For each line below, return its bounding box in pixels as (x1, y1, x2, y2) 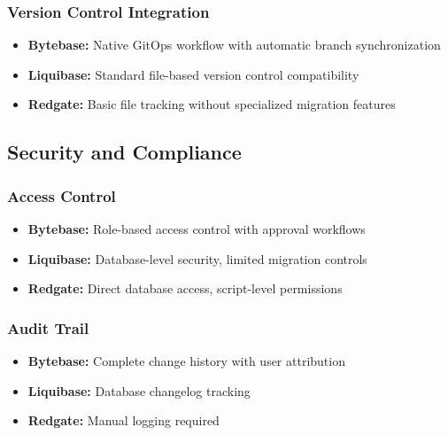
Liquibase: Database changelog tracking (27, 381, 251, 400)
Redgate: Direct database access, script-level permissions (27, 279, 343, 298)
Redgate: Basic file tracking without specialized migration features (27, 95, 396, 113)
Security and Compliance (7, 138, 242, 166)
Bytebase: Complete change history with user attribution (27, 352, 345, 369)
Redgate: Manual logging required (27, 411, 220, 430)
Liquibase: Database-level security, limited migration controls (27, 249, 367, 268)
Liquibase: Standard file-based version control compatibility (27, 65, 359, 83)
